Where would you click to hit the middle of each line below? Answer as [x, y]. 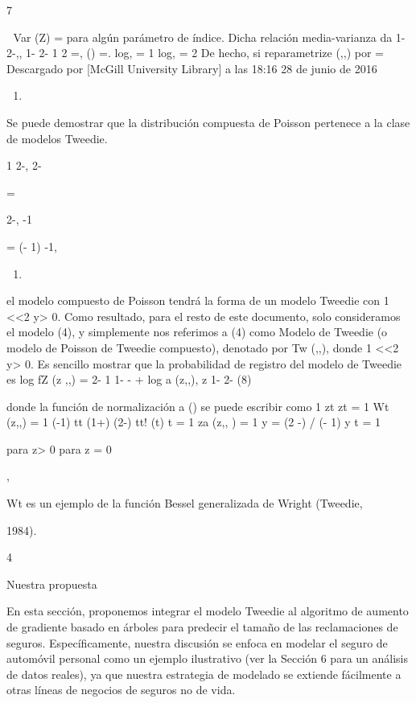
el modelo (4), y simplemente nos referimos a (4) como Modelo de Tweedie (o [197, 332]
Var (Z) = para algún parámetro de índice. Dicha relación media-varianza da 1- [209, 37]
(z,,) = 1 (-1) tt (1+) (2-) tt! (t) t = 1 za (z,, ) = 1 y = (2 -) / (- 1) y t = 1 [194, 422]
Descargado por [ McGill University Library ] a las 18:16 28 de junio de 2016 [192, 68]
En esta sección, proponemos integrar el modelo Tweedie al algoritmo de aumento [208, 611]
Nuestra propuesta [52, 584]
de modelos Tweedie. [57, 138]
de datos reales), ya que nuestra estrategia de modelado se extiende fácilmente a [204, 674]
